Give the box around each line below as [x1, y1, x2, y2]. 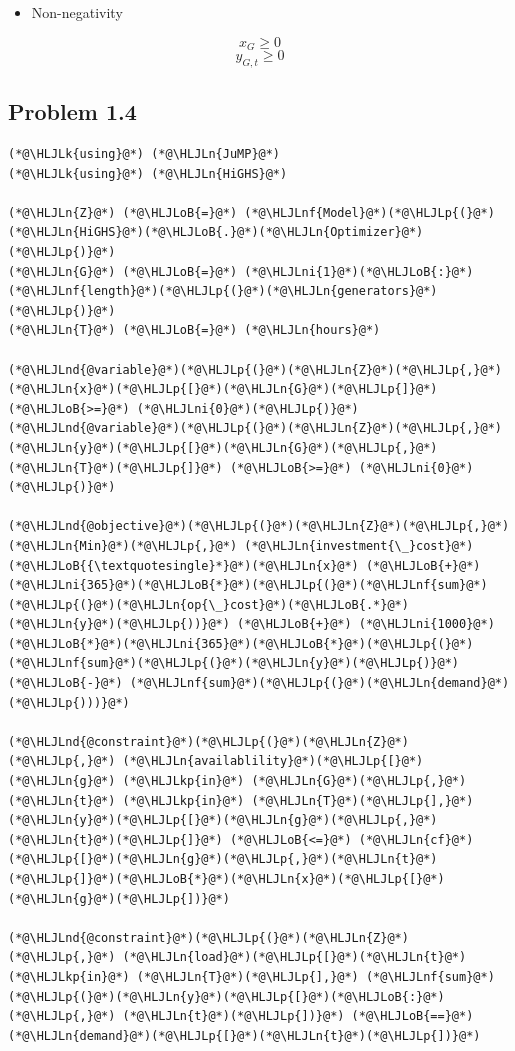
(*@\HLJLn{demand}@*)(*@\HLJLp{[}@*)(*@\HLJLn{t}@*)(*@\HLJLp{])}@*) [8, 1028, 481, 1043]
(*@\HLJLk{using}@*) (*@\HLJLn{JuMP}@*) [8, 147, 281, 162]
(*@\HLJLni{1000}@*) [358, 617, 495, 632]
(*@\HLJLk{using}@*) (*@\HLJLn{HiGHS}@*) [8, 166, 288, 181]
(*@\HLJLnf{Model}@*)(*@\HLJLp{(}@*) [244, 205, 495, 220]
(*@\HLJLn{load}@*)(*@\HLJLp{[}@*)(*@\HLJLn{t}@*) [122, 950, 467, 965]
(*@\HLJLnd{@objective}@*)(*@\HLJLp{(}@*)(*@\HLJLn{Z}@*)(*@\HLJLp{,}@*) [8, 519, 510, 534]
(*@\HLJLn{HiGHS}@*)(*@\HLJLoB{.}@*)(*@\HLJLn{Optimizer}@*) [8, 225, 424, 240]
